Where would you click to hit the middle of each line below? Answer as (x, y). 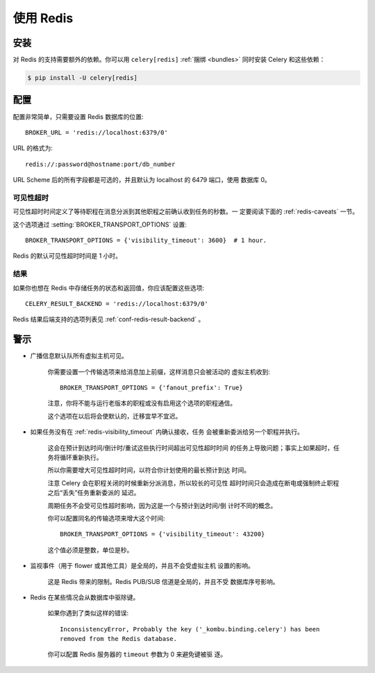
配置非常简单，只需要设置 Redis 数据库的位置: (78, 116)
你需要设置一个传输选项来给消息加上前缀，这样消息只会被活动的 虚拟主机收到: (159, 371)
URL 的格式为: (33, 148)
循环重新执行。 (81, 457)
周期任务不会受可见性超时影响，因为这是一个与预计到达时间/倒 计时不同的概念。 (162, 505)
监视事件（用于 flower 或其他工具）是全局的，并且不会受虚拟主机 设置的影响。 (142, 566)
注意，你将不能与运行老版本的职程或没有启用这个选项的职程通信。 (142, 403)
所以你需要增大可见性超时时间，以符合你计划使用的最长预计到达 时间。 (149, 470)
